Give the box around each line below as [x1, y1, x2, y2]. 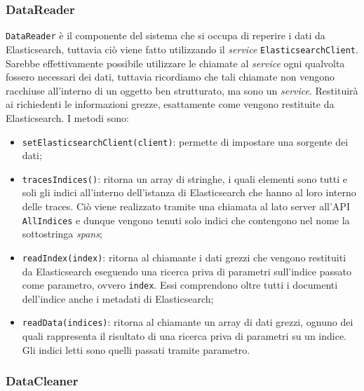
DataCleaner [6, 372, 79, 390]
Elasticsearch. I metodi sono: [6, 110, 129, 125]
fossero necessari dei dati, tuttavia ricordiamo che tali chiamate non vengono [6, 69, 335, 84]
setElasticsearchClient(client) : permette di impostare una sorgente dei [22, 134, 349, 149]
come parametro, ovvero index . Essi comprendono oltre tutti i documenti [22, 277, 338, 292]
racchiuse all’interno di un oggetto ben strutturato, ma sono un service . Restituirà [6, 83, 358, 97]
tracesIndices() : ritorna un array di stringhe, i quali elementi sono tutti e [22, 171, 348, 186]
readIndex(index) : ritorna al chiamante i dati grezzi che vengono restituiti [22, 249, 346, 264]
